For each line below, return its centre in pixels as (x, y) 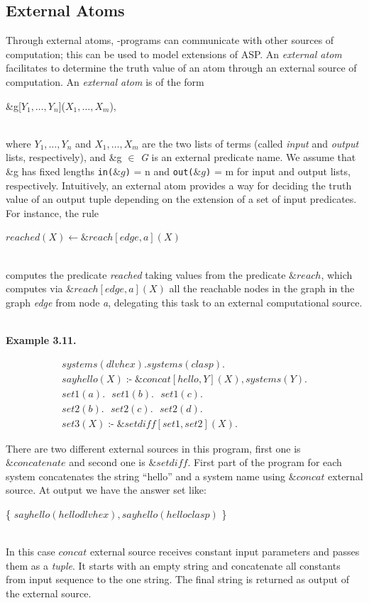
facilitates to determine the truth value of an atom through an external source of (181, 68)
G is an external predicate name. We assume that (248, 157)
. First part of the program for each (265, 462)
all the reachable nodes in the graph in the (262, 288)
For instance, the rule (53, 212)
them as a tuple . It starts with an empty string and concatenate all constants (173, 565)
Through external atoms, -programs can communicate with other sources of (170, 40)
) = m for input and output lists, (278, 171)
